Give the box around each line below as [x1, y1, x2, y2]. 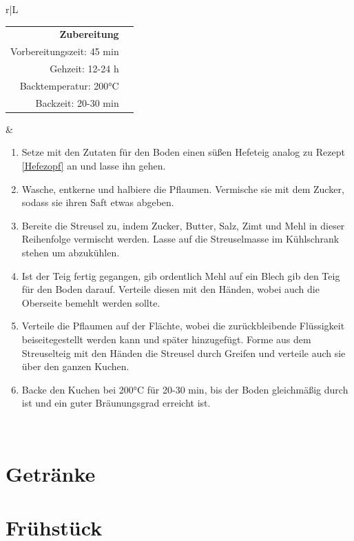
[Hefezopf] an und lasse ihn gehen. [21, 159, 166, 172]
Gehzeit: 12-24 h [50, 61, 119, 76]
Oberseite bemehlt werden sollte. [21, 295, 160, 309]
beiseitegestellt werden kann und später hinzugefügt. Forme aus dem [21, 331, 311, 346]
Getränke [6, 459, 96, 487]
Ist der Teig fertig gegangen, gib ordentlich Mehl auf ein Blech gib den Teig [21, 268, 340, 283]
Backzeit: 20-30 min [35, 95, 119, 110]
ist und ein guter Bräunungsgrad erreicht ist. [21, 396, 211, 410]
